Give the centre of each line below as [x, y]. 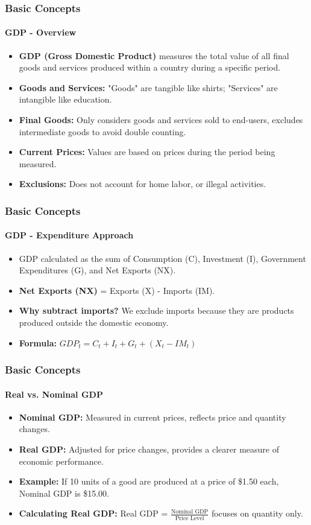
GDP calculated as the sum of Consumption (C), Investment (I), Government [162, 258]
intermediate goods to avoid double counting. [102, 131]
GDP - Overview [41, 32]
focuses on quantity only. [257, 513]
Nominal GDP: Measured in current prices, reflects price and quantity [152, 417]
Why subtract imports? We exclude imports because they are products [156, 310]
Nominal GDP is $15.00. [64, 493]
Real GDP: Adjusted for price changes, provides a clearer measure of [149, 449]
